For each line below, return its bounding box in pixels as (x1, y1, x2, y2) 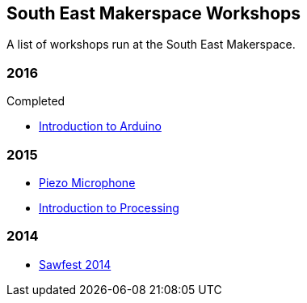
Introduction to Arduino (39, 119, 162, 134)
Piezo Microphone (39, 175, 136, 190)
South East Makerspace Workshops (6, 3, 301, 23)
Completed (6, 94, 65, 109)
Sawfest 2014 (39, 257, 111, 271)
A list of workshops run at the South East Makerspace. (6, 37, 296, 52)
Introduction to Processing (39, 200, 179, 215)
